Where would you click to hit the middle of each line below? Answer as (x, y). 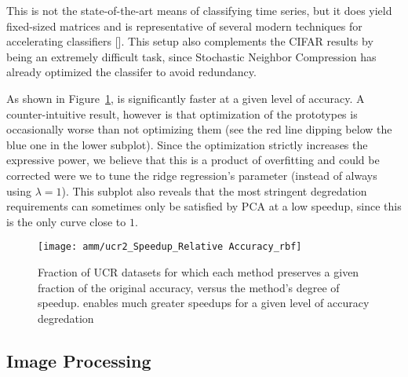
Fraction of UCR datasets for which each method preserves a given (199, 271)
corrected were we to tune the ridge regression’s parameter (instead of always (192, 175)
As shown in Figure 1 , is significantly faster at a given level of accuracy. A (186, 98)
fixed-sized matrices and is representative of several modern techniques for (184, 26)
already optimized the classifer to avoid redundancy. (131, 72)
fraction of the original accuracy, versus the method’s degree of (189, 287)
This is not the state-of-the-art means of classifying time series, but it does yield (199, 10)
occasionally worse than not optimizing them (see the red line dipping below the (199, 129)
